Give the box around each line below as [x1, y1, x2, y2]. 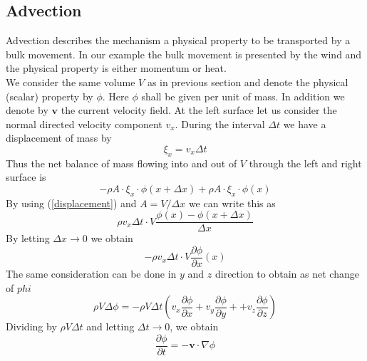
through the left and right [249, 155, 362, 170]
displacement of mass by [6, 130, 112, 145]
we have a [283, 116, 326, 131]
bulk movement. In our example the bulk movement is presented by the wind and [6, 46, 362, 61]
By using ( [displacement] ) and [6, 195, 137, 210]
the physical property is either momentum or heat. [6, 61, 227, 75]
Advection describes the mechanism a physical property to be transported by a [6, 33, 351, 48]
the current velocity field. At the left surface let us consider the [61, 103, 337, 117]
